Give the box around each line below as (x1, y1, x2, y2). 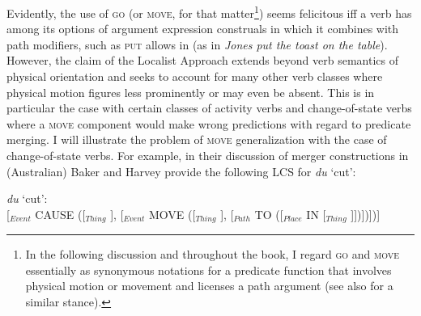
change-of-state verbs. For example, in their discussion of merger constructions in (6, 147, 409, 163)
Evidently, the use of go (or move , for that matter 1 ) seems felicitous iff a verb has (6, 2, 412, 21)
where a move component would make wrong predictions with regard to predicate (6, 115, 411, 132)
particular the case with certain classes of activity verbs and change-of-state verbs (6, 99, 412, 116)
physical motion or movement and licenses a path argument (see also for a (25, 277, 393, 294)
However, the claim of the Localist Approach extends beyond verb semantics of (6, 52, 398, 69)
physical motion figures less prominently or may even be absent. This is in (6, 83, 375, 100)
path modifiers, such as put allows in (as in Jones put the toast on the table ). (6, 36, 388, 53)
